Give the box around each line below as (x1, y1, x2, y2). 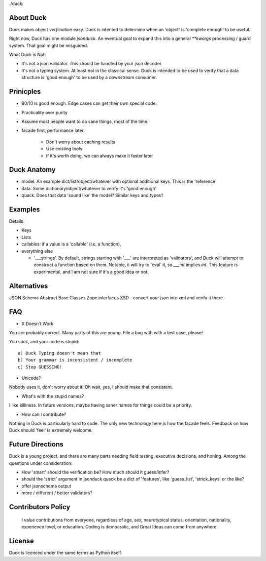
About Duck (9, 13, 47, 22)
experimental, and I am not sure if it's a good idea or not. (33, 269, 149, 275)
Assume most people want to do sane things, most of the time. (21, 119, 149, 124)
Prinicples (9, 87, 41, 96)
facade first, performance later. (21, 127, 85, 133)
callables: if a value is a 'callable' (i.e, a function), (21, 241, 122, 247)
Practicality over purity (21, 109, 67, 116)
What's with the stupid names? (21, 393, 84, 399)
